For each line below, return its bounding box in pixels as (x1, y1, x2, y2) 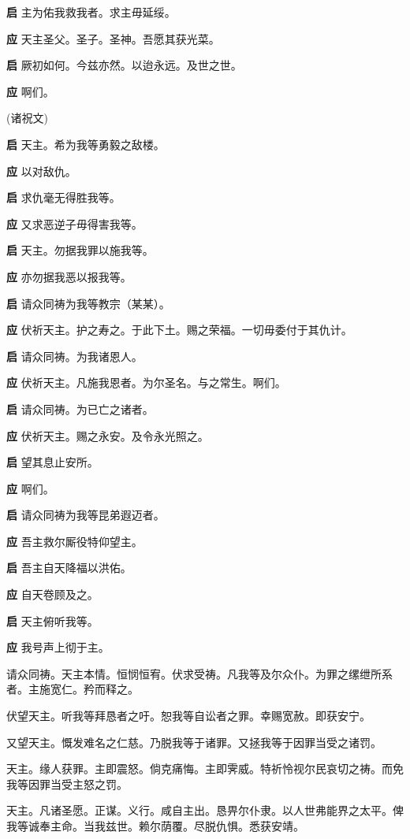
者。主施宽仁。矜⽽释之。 (6, 681, 139, 697)
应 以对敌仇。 (6, 162, 76, 179)
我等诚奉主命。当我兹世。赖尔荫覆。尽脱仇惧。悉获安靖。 (6, 818, 304, 833)
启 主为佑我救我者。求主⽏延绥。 (6, 4, 176, 20)
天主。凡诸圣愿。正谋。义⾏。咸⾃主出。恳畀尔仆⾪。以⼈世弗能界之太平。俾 (6, 802, 404, 819)
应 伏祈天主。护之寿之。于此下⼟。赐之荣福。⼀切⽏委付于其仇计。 (6, 321, 352, 338)
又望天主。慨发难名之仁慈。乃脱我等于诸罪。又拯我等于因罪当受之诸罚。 (6, 733, 382, 750)
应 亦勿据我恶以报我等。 (6, 268, 132, 284)
